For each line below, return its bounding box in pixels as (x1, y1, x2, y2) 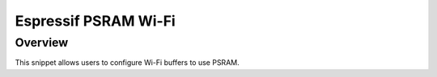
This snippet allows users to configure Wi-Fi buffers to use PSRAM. (15, 58, 240, 67)
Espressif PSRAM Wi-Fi (15, 12, 176, 30)
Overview (15, 35, 69, 50)
